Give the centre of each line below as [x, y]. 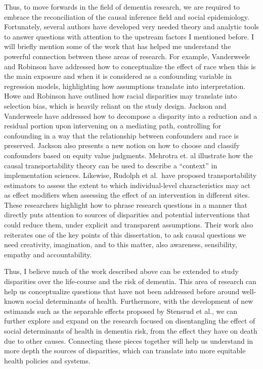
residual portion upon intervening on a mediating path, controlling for [113, 126]
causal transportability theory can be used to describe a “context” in [111, 165]
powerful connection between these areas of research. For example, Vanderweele [127, 56]
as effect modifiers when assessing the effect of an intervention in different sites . [127, 195]
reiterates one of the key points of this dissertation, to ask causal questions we [125, 234]
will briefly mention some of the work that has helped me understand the [118, 46]
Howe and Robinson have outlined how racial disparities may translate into [121, 96]
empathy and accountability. [48, 254]
